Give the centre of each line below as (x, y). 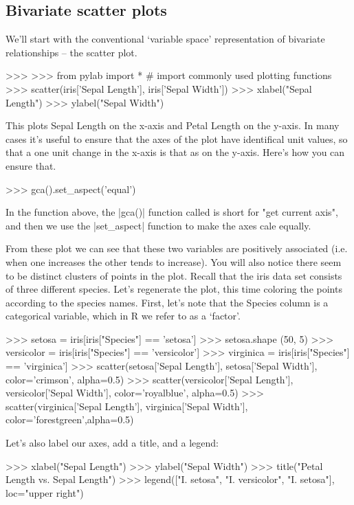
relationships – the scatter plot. (71, 52)
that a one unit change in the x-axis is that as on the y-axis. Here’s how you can (175, 152)
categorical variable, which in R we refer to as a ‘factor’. (123, 316)
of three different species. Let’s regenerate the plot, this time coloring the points (174, 289)
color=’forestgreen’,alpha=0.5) (70, 419)
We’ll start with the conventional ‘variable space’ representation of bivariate (165, 39)
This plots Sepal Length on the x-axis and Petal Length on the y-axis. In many (173, 125)
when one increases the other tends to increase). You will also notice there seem (174, 261)
